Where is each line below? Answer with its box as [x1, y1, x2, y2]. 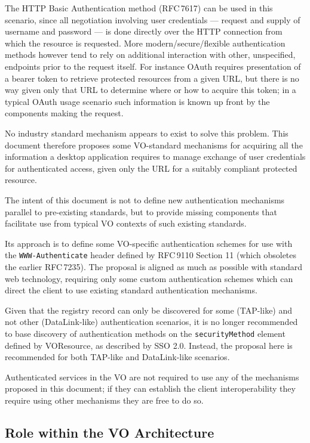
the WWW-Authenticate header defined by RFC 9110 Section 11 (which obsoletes [5, 249, 297, 261]
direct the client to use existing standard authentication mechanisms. [5, 284, 257, 296]
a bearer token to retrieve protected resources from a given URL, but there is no [5, 72, 299, 84]
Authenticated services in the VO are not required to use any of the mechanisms [5, 370, 299, 383]
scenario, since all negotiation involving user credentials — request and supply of [5, 13, 300, 26]
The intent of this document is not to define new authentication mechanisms [5, 193, 285, 206]
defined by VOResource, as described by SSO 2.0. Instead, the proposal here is [5, 339, 293, 351]
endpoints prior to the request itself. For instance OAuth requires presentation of [5, 60, 301, 72]
